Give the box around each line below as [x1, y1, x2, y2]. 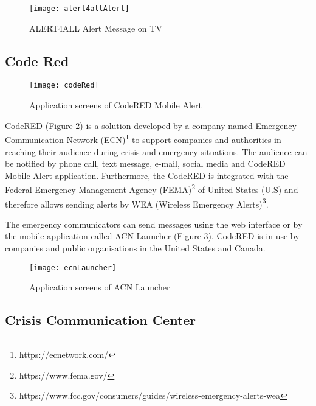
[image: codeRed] [29, 81, 99, 90]
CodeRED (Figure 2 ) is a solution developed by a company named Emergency [5, 119, 297, 131]
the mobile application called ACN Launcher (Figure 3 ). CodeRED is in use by [5, 229, 300, 242]
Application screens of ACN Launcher [29, 281, 170, 293]
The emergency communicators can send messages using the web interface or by [5, 217, 303, 230]
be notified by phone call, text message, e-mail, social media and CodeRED [5, 157, 286, 170]
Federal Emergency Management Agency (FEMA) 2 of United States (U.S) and [5, 181, 298, 195]
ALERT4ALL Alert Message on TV [29, 21, 162, 34]
